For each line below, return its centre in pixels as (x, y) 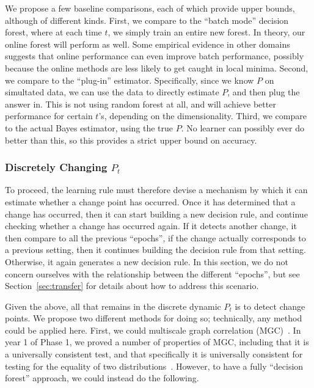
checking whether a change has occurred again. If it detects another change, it (151, 226)
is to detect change (270, 306)
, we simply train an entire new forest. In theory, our (206, 32)
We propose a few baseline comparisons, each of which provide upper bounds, (150, 8)
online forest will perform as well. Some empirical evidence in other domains (148, 44)
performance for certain (49, 116)
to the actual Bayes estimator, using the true (89, 127)
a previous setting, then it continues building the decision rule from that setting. (155, 250)
